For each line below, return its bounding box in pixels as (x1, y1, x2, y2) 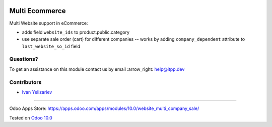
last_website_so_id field (22, 43, 81, 49)
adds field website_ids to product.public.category (22, 29, 130, 35)
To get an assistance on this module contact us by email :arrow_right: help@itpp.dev (9, 66, 185, 72)
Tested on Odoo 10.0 (9, 114, 52, 120)
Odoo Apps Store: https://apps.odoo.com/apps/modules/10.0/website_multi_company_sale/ (9, 105, 199, 111)
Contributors (9, 78, 42, 85)
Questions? (9, 56, 38, 63)
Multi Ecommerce (9, 7, 66, 15)
